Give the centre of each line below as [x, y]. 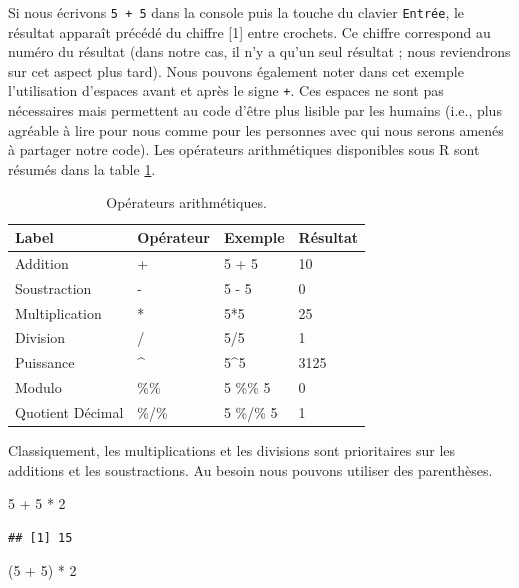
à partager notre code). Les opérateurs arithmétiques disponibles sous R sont [244, 149]
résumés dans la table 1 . [82, 168]
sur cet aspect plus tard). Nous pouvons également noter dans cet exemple [236, 70]
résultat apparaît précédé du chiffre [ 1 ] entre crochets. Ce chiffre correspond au [249, 31]
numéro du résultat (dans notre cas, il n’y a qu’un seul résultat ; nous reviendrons [259, 51]
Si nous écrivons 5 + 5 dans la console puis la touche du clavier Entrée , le [236, 12]
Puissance [45, 362]
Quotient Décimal [69, 411]
